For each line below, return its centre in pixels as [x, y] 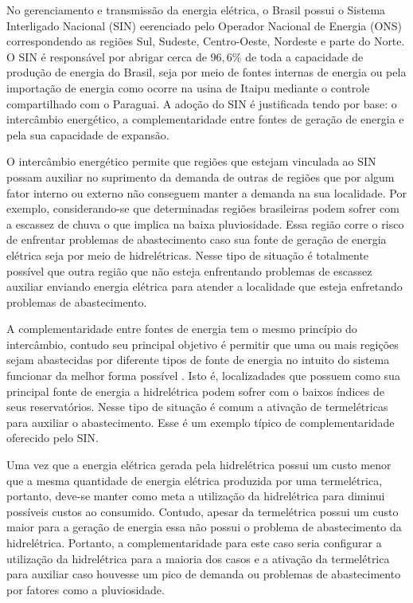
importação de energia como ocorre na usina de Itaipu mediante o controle [188, 87]
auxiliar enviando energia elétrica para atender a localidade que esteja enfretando [205, 286]
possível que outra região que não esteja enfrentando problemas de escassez [189, 270]
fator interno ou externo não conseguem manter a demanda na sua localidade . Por [206, 192]
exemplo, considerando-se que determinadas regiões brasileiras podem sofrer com [203, 208]
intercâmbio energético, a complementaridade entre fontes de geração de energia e [205, 119]
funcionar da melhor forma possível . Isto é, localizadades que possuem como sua [203, 376]
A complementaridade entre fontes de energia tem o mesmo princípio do [182, 329]
